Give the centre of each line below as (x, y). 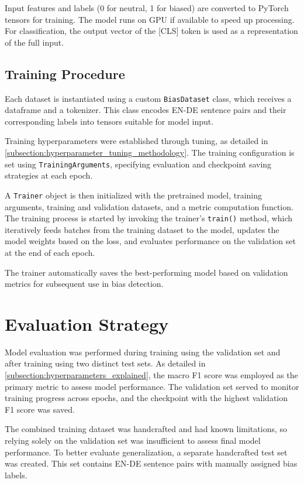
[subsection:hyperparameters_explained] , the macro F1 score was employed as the (151, 375)
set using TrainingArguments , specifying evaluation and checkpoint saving (138, 164)
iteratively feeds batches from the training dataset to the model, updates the (142, 229)
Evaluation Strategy (87, 323)
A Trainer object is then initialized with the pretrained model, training (134, 195)
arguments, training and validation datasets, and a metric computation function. (149, 206)
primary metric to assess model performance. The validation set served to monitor (152, 386)
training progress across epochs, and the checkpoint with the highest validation (146, 398)
